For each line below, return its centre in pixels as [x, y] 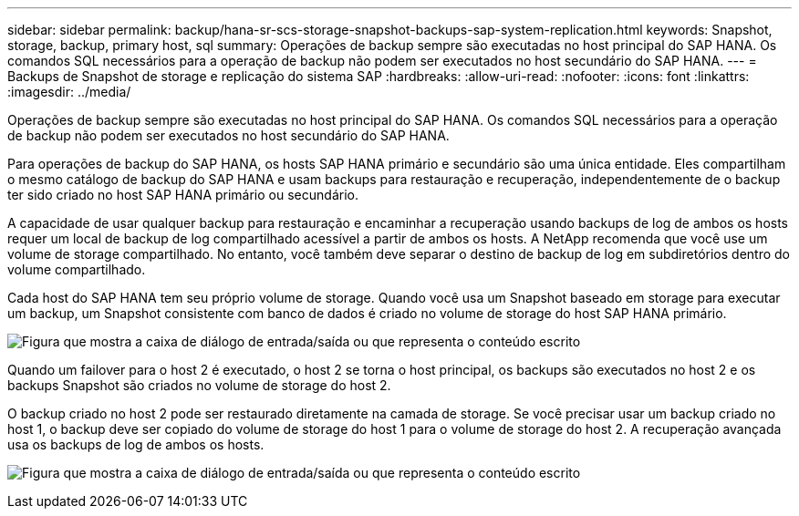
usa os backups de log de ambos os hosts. [136, 444]
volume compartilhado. [77, 269]
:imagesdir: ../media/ [69, 92]
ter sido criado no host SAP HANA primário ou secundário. [183, 195]
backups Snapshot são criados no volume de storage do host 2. [199, 385]
